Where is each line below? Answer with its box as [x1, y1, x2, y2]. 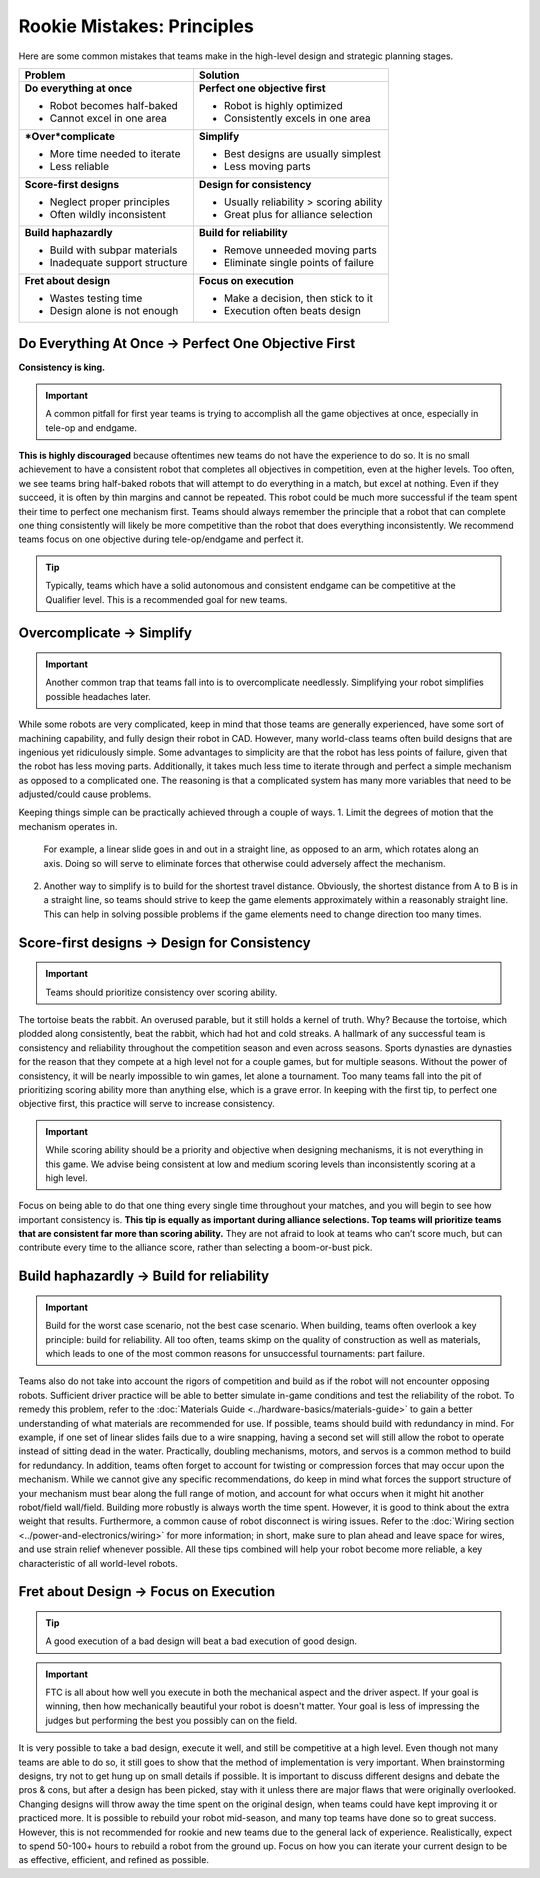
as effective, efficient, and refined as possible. [18, 1854, 210, 1866]
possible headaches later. [45, 690, 152, 702]
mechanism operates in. [18, 820, 118, 832]
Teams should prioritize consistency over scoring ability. [45, 986, 278, 998]
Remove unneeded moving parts [223, 243, 377, 257]
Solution [198, 68, 240, 82]
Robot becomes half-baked [49, 98, 179, 112]
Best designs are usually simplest [223, 146, 382, 160]
